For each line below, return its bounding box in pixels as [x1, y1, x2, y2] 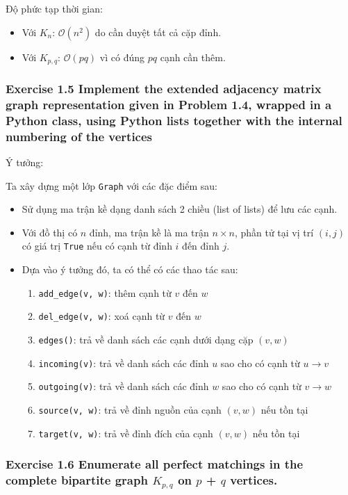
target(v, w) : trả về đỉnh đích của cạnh [38, 425, 213, 440]
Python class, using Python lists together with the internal [6, 111, 342, 129]
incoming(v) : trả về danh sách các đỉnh [38, 355, 209, 370]
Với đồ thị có [22, 225, 78, 239]
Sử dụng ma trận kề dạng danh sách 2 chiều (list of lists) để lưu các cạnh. [22, 202, 338, 216]
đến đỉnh [182, 238, 219, 253]
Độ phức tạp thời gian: [6, 1, 103, 15]
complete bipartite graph [6, 471, 148, 489]
